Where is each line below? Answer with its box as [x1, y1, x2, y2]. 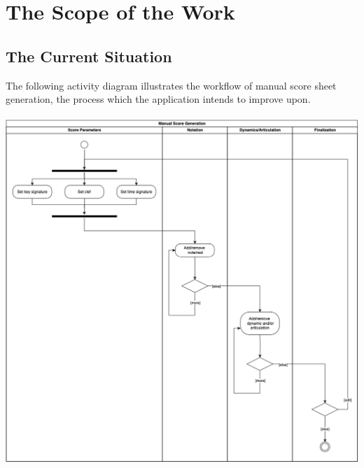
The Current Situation [6, 45, 172, 66]
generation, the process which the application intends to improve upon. [6, 92, 311, 106]
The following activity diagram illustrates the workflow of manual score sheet [6, 78, 337, 92]
